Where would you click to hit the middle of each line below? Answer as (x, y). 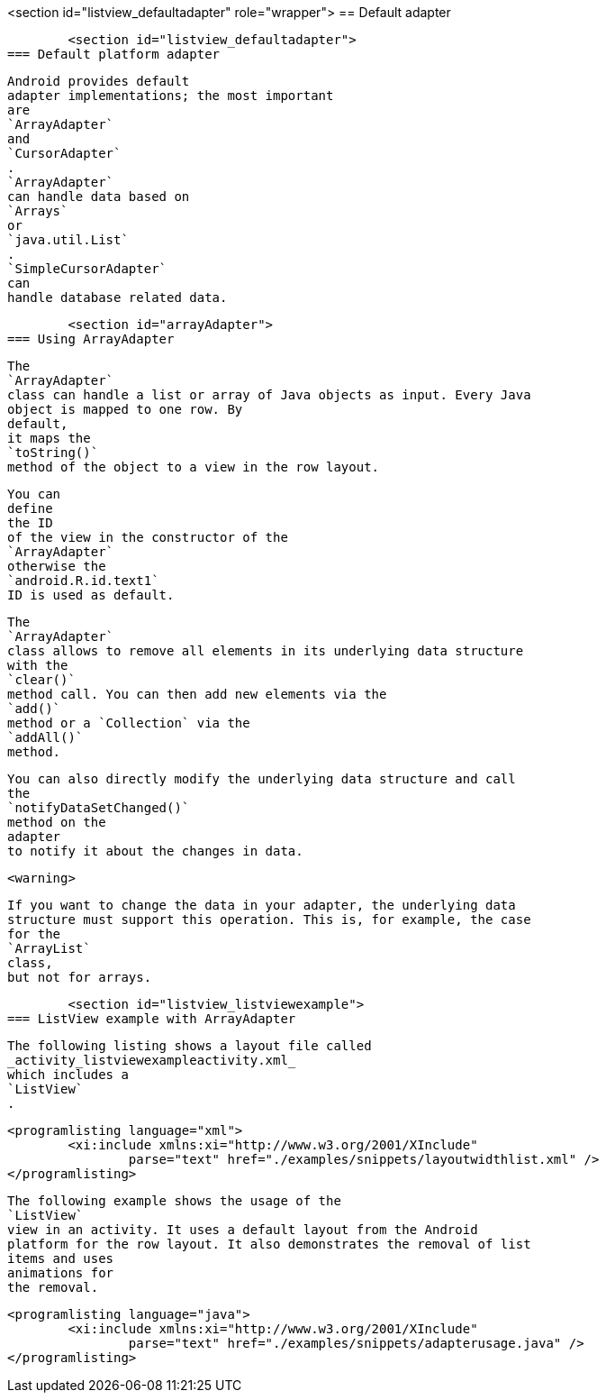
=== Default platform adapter (114, 54)
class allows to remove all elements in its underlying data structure (266, 651)
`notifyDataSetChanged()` (99, 808)
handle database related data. (118, 297)
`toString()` (53, 453)
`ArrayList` (49, 948)
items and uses (61, 1258)
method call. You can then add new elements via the (197, 694)
